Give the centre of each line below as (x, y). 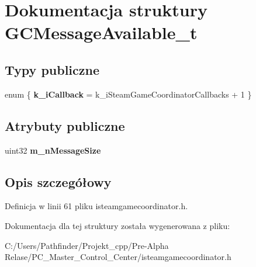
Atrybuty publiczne (65, 125)
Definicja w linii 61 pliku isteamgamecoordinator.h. (96, 206)
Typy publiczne (52, 69)
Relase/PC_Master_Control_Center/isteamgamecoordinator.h (118, 257)
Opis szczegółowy (58, 181)
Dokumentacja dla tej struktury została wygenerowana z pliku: (117, 225)
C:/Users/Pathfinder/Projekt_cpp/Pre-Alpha (87, 245)
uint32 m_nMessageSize (53, 150)
